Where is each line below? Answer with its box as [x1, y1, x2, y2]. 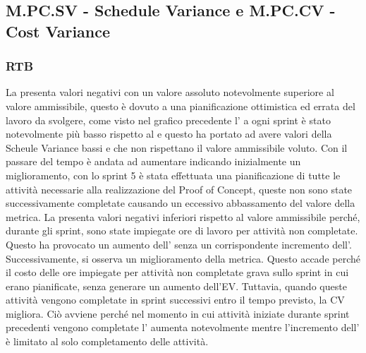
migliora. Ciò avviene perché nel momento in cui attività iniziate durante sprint [6, 306, 350, 321]
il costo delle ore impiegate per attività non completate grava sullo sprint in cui [6, 265, 349, 280]
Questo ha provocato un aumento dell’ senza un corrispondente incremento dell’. [6, 237, 352, 251]
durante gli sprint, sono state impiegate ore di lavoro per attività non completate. [6, 223, 358, 238]
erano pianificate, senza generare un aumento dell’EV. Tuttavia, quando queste [6, 278, 347, 293]
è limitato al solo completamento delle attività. [6, 334, 209, 349]
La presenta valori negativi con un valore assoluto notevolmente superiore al [6, 85, 334, 100]
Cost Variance [6, 20, 111, 42]
